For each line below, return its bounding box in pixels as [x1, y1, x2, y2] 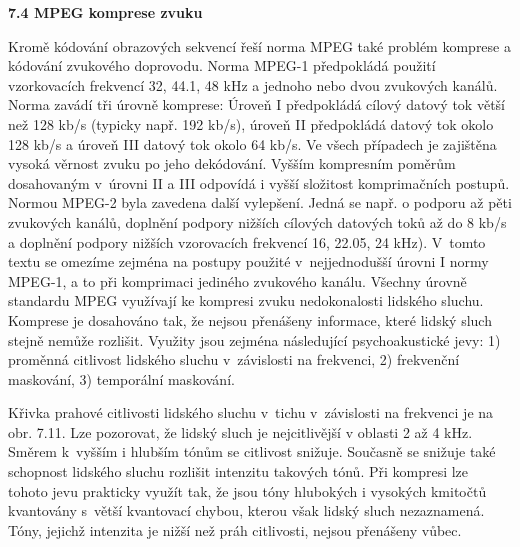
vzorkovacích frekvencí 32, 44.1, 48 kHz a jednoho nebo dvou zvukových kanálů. [8, 74, 498, 95]
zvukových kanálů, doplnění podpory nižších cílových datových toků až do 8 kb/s [8, 211, 507, 232]
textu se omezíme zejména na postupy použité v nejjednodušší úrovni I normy [8, 251, 489, 272]
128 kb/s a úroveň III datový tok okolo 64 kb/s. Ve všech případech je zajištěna [8, 133, 497, 154]
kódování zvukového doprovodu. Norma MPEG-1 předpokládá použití [8, 55, 436, 76]
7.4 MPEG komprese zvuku [8, 2, 203, 22]
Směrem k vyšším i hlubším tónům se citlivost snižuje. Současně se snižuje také [8, 441, 496, 462]
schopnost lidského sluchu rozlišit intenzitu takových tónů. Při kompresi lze [8, 461, 469, 482]
